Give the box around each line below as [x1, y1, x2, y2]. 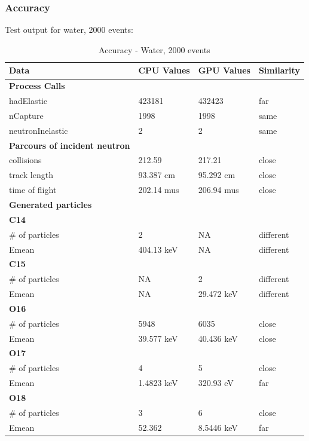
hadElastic [9, 94, 48, 107]
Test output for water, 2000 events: [5, 23, 133, 36]
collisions [9, 154, 42, 166]
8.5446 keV [198, 421, 238, 433]
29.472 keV [198, 287, 238, 300]
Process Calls [9, 79, 65, 92]
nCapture [9, 109, 44, 121]
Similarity [258, 64, 300, 76]
